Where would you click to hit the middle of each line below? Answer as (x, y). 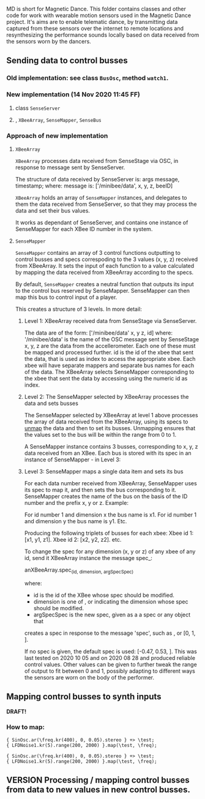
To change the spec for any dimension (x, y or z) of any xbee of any (110, 551)
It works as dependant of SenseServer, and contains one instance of (102, 222)
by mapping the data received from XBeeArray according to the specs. (104, 272)
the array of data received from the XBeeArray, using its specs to (106, 422)
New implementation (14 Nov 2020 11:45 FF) (73, 94)
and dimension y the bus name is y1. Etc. (76, 521)
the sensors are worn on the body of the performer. (89, 677)
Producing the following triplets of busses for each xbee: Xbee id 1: (109, 533)
